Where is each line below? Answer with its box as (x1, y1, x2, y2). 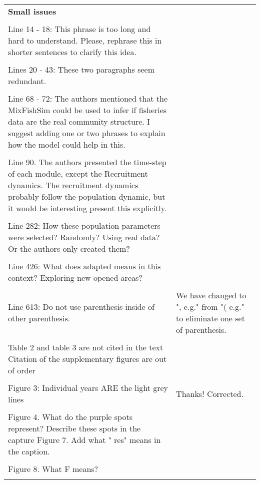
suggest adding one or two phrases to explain (8, 127, 165, 139)
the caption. (8, 445, 50, 457)
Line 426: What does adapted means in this (8, 260, 161, 272)
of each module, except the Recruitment (8, 168, 148, 179)
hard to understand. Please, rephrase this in (8, 35, 162, 46)
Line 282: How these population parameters (8, 220, 160, 231)
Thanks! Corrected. (176, 387, 243, 399)
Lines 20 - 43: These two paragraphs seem (8, 64, 155, 75)
